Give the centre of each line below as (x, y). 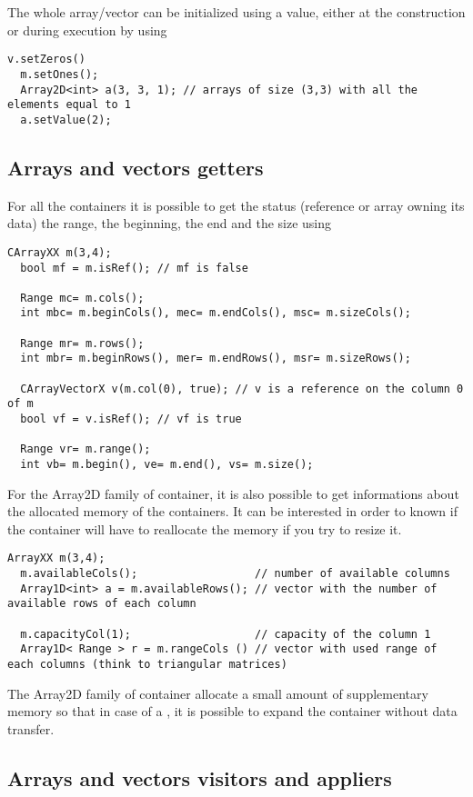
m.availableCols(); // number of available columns (235, 574)
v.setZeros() (46, 60)
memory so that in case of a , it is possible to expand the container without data (232, 711)
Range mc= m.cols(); (82, 298)
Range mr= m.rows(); (82, 343)
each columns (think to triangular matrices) (147, 665)
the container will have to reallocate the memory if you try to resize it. (205, 528)
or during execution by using (87, 30)
